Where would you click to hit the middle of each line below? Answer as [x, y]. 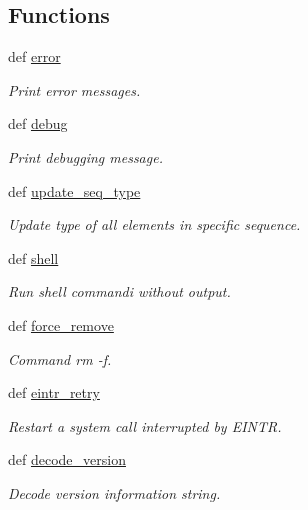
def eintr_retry [54, 392]
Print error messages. [74, 89]
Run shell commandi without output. [119, 291]
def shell [33, 257]
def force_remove [61, 324]
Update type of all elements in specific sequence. [154, 224]
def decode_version [67, 459]
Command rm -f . [60, 358]
